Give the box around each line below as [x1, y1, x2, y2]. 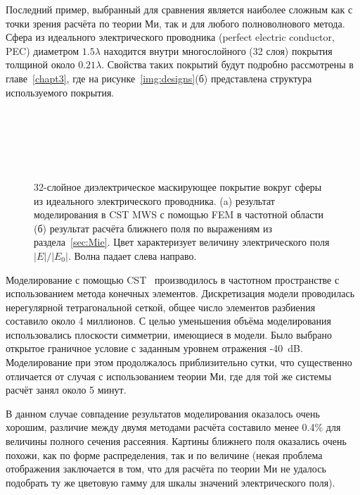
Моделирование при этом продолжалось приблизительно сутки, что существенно [6, 355, 352, 370]
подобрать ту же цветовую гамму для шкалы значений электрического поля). [6, 475, 335, 489]
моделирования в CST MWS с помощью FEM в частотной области [34, 207, 324, 222]
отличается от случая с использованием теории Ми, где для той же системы [6, 368, 332, 383]
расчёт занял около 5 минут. [6, 382, 127, 397]
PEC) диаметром [6, 43, 79, 58]
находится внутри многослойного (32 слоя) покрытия [103, 43, 333, 58]
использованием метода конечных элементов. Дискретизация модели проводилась [6, 286, 355, 301]
